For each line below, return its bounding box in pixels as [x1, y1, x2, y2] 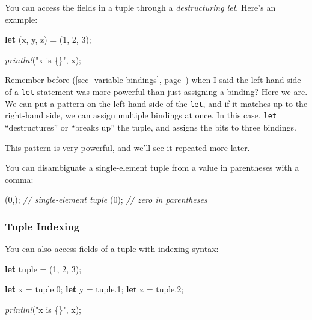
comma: [5, 173, 34, 185]
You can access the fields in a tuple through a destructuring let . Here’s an [5, 1, 276, 13]
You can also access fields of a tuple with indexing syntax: [5, 242, 219, 255]
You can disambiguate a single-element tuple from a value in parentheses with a [5, 161, 299, 174]
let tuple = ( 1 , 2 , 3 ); [5, 262, 82, 275]
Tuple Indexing [5, 218, 80, 233]
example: [5, 13, 38, 25]
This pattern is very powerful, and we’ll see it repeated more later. [5, 141, 250, 153]
